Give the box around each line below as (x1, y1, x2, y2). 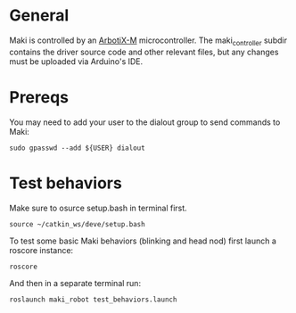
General (9, 5, 70, 26)
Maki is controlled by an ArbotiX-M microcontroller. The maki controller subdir (9, 35, 288, 47)
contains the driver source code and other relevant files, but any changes (9, 46, 279, 57)
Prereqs (9, 86, 70, 107)
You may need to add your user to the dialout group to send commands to (9, 117, 281, 128)
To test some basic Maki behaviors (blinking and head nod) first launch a (9, 235, 276, 246)
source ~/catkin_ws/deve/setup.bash (9, 219, 145, 228)
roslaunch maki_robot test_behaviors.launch (9, 295, 177, 304)
